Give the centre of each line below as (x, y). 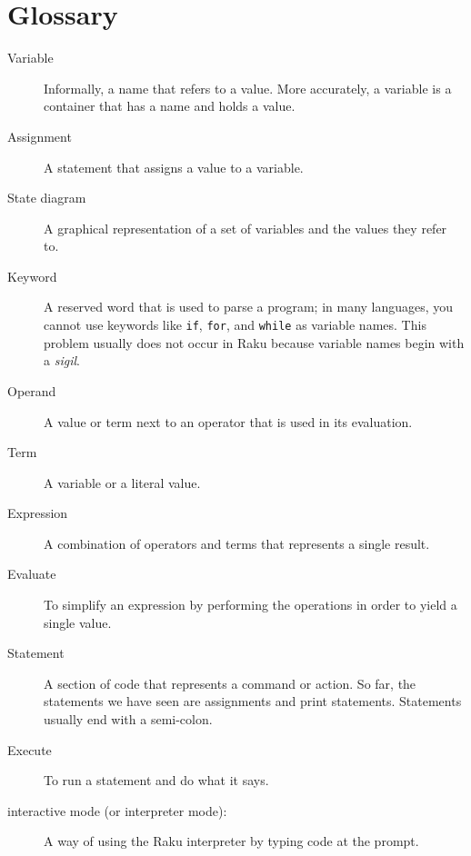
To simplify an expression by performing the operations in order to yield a (251, 605)
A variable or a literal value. (122, 482)
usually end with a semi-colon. (128, 719)
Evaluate (32, 574)
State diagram (47, 198)
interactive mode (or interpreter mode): (117, 810)
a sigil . (62, 360)
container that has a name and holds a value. (170, 106)
